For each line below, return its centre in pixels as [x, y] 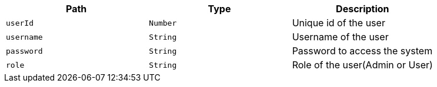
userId [20, 23]
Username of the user [340, 37]
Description [363, 9]
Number [163, 23]
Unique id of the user [338, 23]
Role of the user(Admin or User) [362, 65]
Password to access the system [362, 51]
